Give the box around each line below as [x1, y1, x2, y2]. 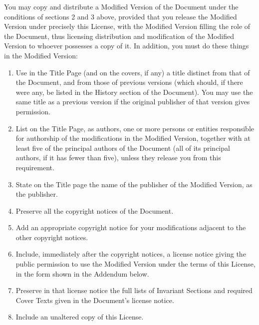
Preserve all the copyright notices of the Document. [15, 205, 174, 216]
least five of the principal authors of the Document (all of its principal [15, 142, 230, 153]
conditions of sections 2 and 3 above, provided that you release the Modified [4, 11, 237, 21]
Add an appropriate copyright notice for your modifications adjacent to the [15, 222, 246, 233]
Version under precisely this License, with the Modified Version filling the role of [4, 21, 251, 31]
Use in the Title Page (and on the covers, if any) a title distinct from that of [15, 67, 250, 77]
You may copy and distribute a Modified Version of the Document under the [4, 1, 239, 11]
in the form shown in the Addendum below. [15, 268, 149, 279]
